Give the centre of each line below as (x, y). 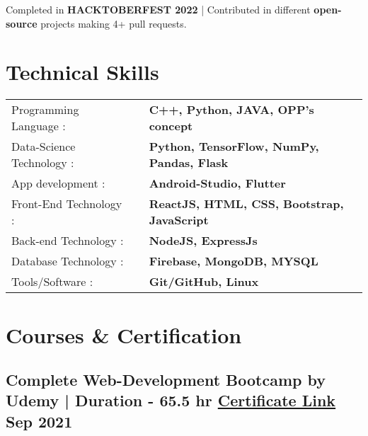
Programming (45, 110)
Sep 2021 (39, 421)
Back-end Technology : (68, 241)
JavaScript (179, 220)
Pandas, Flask (189, 163)
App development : (58, 183)
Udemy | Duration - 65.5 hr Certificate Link (171, 400)
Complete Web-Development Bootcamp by (166, 380)
